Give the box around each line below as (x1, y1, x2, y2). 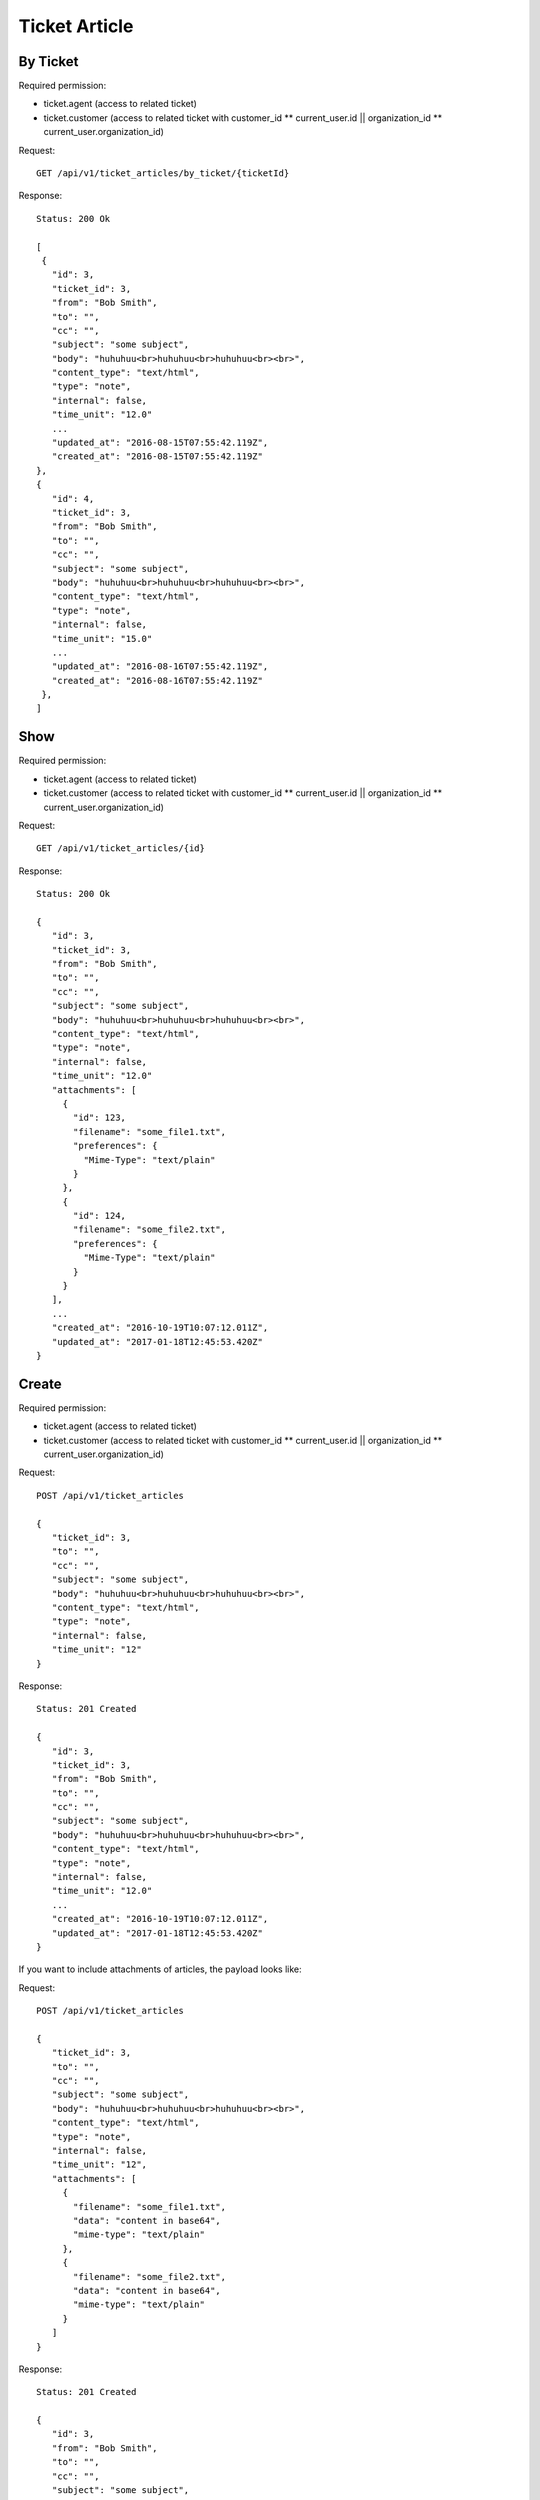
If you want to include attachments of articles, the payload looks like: (18, 1963, 302, 1975)
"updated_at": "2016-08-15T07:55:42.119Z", (51, 437, 269, 449)
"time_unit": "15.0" (51, 633, 153, 644)
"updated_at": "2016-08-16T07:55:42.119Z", (51, 661, 269, 672)
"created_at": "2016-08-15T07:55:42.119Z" (51, 451, 264, 462)
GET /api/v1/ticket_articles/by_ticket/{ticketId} (36, 168, 290, 179)
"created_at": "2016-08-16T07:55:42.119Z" (51, 675, 264, 686)
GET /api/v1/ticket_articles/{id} (36, 843, 205, 854)
